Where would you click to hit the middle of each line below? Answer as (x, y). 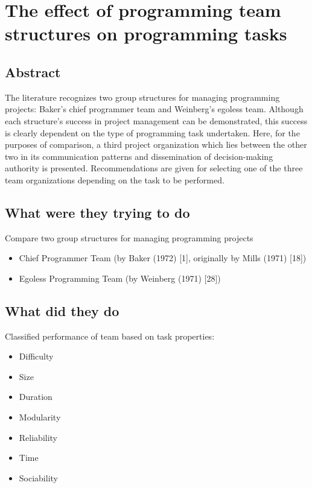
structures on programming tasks (146, 33)
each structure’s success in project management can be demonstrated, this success (156, 120)
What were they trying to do (97, 212)
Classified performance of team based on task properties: (110, 336)
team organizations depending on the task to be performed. (115, 179)
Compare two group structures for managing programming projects (129, 237)
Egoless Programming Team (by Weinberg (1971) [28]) (120, 278)
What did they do (62, 310)
